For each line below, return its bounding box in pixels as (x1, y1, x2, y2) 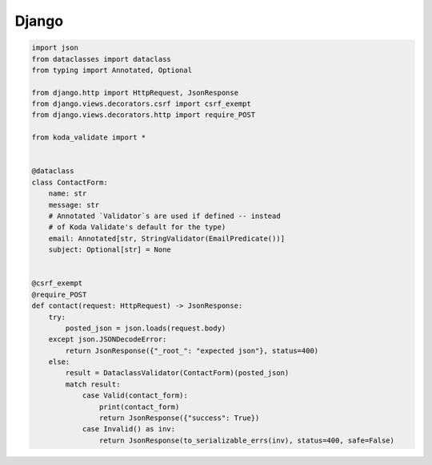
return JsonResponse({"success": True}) (98, 414, 260, 423)
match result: (65, 379, 121, 389)
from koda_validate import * (31, 133, 146, 142)
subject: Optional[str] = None (48, 245, 171, 254)
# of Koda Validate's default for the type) (48, 223, 226, 232)
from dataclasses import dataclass (31, 55, 171, 63)
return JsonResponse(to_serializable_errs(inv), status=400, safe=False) (98, 435, 395, 445)
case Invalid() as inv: (82, 425, 176, 434)
